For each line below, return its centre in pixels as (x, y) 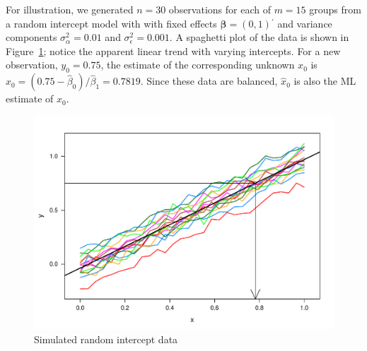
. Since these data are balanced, (209, 81)
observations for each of (220, 9)
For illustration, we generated (70, 9)
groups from (335, 9)
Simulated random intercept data (106, 339)
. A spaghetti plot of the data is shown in (259, 37)
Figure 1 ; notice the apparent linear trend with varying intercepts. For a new (173, 50)
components (31, 37)
